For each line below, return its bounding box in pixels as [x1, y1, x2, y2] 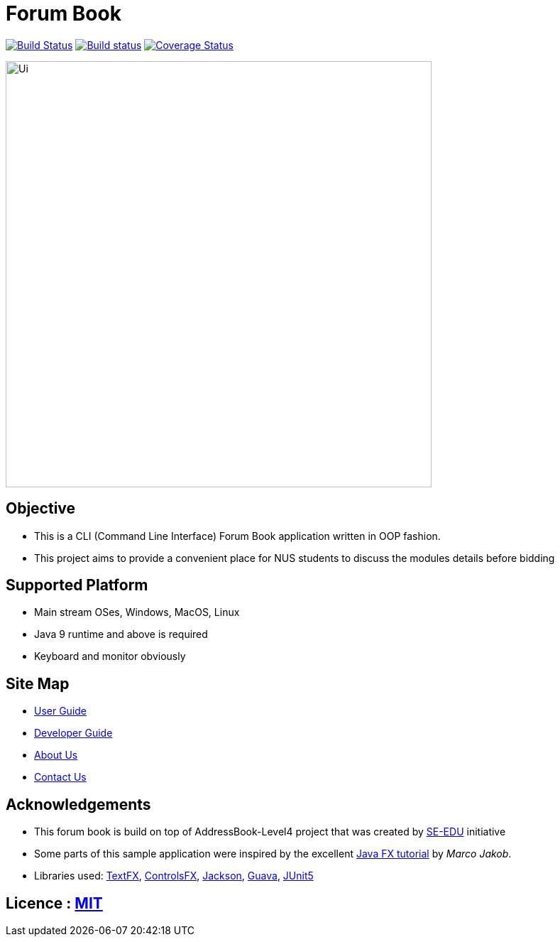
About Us [34, 749, 78, 762]
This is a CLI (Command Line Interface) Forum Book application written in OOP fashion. [34, 529, 441, 542]
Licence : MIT [6, 894, 103, 912]
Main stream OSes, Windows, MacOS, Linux [34, 606, 240, 619]
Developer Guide [34, 727, 113, 740]
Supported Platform [6, 576, 148, 595]
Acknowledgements [6, 795, 151, 813]
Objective [6, 499, 76, 518]
